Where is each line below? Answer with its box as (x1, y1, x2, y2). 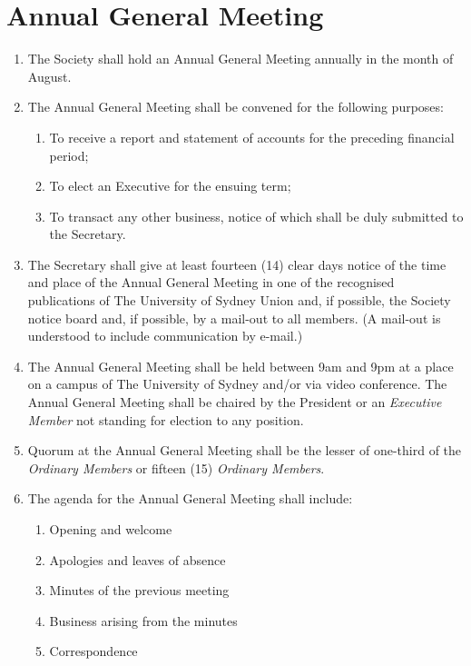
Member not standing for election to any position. (27, 410, 304, 429)
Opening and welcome (49, 520, 172, 538)
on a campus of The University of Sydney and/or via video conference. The (27, 374, 447, 393)
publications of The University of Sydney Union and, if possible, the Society (27, 291, 451, 310)
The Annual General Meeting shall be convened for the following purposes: (27, 97, 444, 116)
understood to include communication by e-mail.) (27, 326, 303, 345)
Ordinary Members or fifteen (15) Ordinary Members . (27, 458, 325, 477)
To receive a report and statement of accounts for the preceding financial (49, 127, 455, 146)
